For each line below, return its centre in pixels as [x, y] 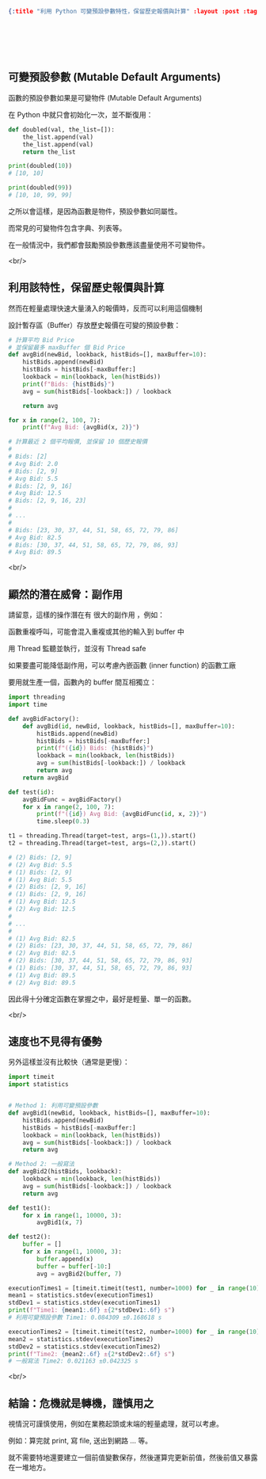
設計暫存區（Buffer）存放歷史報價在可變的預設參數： [95, 325]
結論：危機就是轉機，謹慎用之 [81, 1403]
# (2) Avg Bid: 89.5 [42, 982]
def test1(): [30, 1208]
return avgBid [46, 778]
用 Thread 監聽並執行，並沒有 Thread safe [77, 649]
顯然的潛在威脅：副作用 [65, 594]
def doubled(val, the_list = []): [61, 130]
